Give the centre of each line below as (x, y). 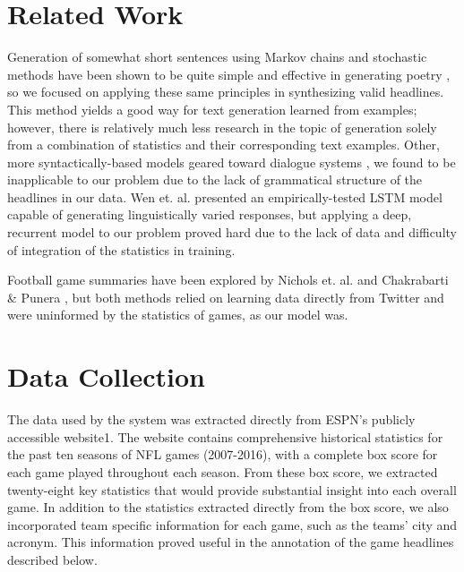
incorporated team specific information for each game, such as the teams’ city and (232, 524)
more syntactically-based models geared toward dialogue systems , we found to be (232, 162)
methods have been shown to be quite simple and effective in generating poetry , (229, 74)
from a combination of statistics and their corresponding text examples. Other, (223, 145)
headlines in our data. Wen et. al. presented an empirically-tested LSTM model (225, 196)
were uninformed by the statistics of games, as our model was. (178, 315)
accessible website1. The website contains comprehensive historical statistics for (225, 436)
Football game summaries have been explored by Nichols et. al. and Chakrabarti (228, 280)
